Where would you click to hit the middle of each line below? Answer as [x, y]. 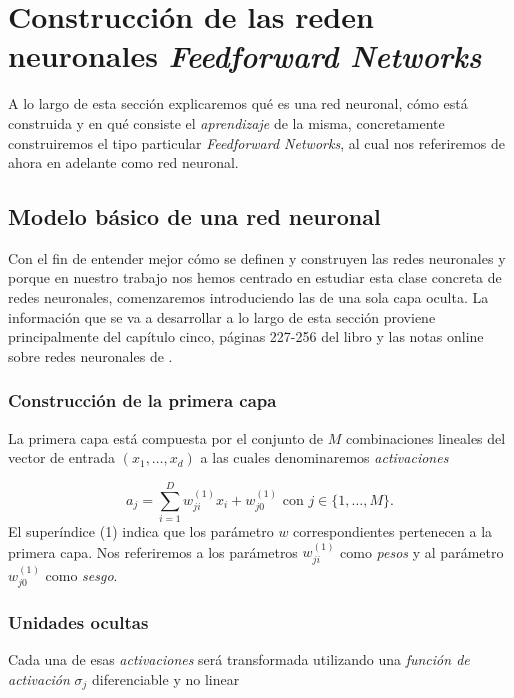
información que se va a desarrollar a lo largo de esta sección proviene [222, 316]
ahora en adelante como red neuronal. [123, 162]
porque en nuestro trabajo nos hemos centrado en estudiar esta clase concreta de [255, 277]
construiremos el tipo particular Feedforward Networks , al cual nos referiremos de [256, 142]
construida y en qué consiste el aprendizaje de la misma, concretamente [226, 122]
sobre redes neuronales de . [90, 355]
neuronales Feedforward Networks [245, 56]
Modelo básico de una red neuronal [194, 216]
